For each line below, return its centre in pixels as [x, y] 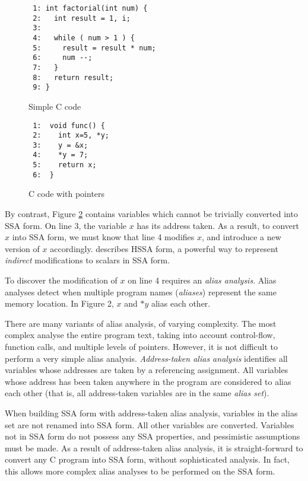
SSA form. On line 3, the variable [66, 225]
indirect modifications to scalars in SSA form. [88, 260]
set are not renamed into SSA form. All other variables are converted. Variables [150, 424]
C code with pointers [67, 194]
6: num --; [63, 58]
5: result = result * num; [94, 48]
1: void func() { [69, 125]
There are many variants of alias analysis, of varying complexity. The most [141, 323]
